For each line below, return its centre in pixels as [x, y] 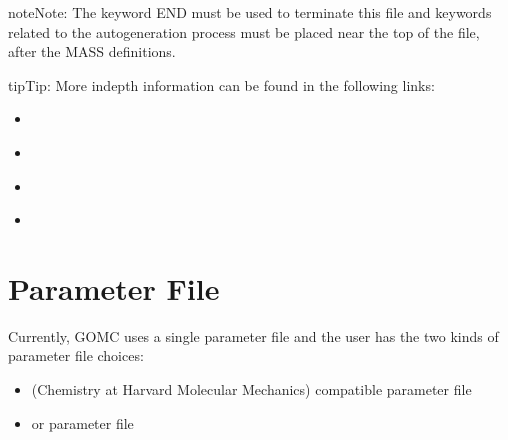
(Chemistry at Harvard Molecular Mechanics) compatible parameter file [251, 389]
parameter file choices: [76, 355]
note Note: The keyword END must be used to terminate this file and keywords [250, 12]
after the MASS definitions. [92, 51]
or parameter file [82, 422]
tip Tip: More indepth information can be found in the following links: [221, 84]
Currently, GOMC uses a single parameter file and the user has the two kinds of [253, 335]
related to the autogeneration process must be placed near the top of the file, [244, 31]
